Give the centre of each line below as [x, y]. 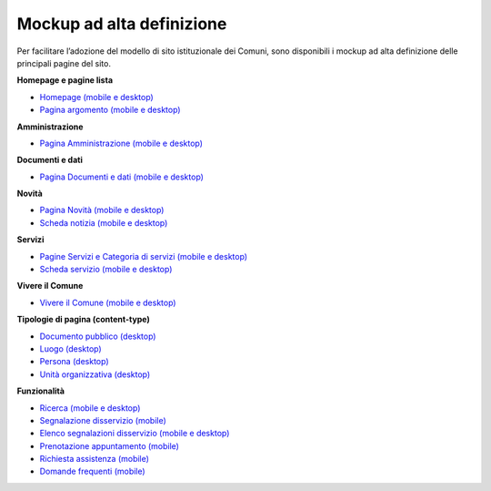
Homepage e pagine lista [65, 80]
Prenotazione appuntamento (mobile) [109, 445]
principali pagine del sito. [64, 63]
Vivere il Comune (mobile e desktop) [108, 302]
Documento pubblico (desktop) [98, 336]
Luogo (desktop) [70, 348]
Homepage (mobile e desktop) [96, 97]
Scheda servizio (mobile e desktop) [106, 270]
